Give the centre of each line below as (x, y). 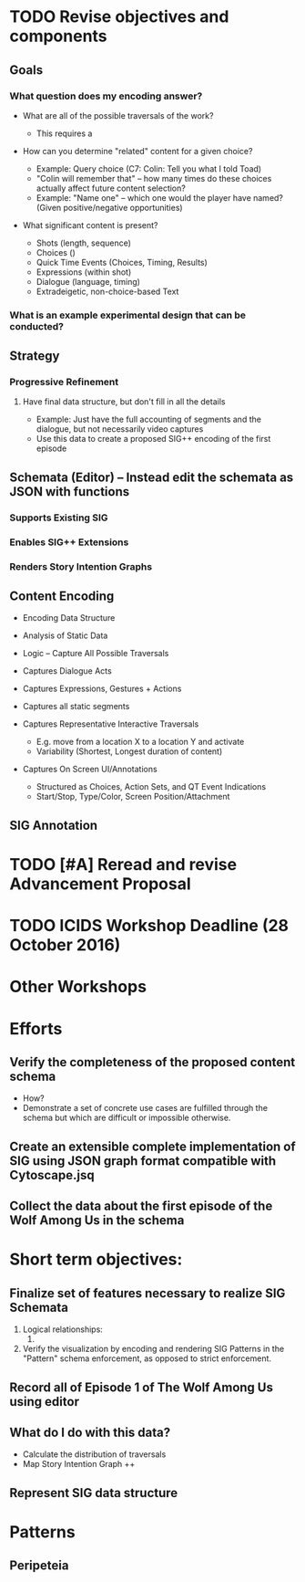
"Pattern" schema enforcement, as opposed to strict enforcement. (147, 1358)
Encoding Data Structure (69, 618)
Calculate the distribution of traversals (94, 1454)
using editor (45, 1402)
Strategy (35, 356)
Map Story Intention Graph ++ (79, 1464)
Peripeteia (39, 1566)
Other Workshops (78, 987)
